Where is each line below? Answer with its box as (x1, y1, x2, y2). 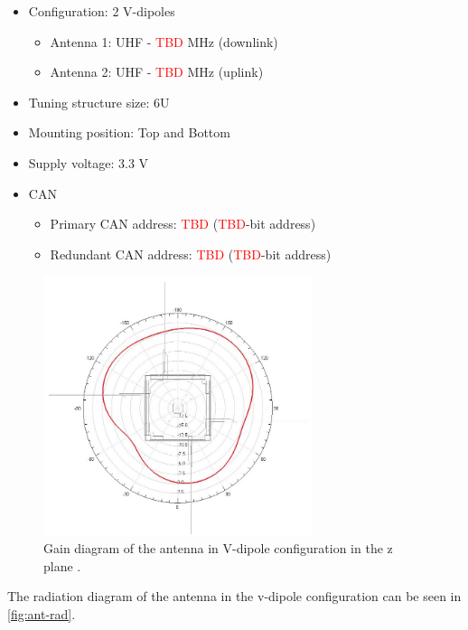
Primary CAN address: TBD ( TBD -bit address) (50, 214, 316, 233)
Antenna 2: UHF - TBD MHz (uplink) (50, 62, 264, 81)
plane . (43, 556, 81, 575)
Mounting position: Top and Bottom (28, 123, 230, 142)
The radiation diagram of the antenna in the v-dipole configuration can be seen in (7, 587, 462, 606)
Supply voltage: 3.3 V (28, 153, 149, 172)
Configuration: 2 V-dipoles (28, 2, 175, 20)
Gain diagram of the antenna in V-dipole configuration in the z (43, 539, 393, 558)
